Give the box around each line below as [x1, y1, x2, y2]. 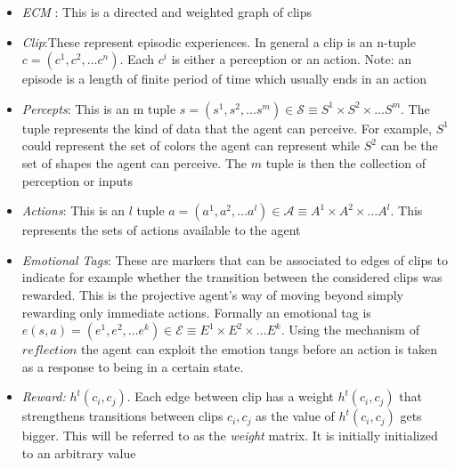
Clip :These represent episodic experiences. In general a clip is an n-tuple [21, 32, 416, 51]
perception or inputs [21, 171, 134, 190]
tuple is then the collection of [265, 153, 426, 172]
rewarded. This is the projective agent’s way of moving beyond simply [21, 285, 403, 303]
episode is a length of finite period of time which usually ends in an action [21, 69, 427, 88]
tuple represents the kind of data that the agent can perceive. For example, [21, 118, 432, 137]
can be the [380, 136, 438, 155]
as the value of [256, 407, 335, 425]
